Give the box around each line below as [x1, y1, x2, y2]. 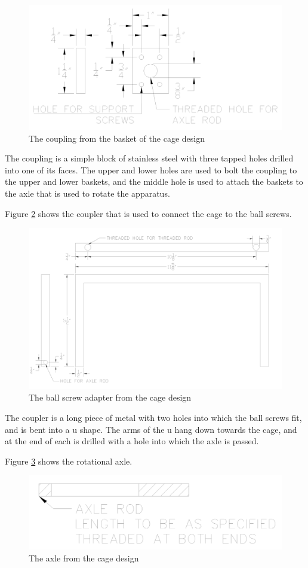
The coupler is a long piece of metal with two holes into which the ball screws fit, [5, 411, 302, 423]
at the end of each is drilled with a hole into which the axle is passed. [5, 435, 259, 447]
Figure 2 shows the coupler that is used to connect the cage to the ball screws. [5, 207, 292, 219]
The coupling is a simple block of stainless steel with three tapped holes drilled [5, 152, 294, 164]
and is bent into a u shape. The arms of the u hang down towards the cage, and [5, 423, 297, 435]
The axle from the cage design [29, 551, 139, 564]
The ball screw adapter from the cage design [29, 391, 192, 404]
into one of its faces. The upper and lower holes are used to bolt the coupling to [5, 163, 297, 176]
